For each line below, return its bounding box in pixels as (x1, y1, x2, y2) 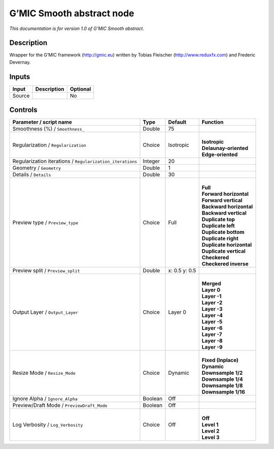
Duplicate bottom (201, 229, 245, 236)
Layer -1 (201, 293, 222, 300)
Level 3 (201, 434, 220, 441)
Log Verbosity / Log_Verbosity (12, 421, 83, 428)
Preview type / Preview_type (12, 219, 79, 226)
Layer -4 (201, 312, 223, 319)
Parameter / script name (12, 118, 72, 126)
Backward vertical (201, 209, 247, 217)
